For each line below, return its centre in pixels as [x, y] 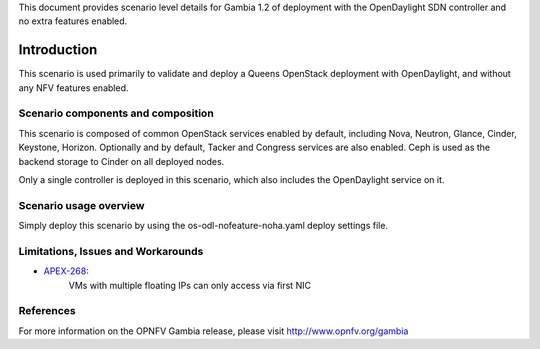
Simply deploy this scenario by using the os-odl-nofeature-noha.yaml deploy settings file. [203, 226]
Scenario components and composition [116, 113]
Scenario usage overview [81, 205]
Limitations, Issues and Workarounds [111, 251]
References [47, 311]
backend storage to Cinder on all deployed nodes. [121, 161]
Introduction [58, 50]
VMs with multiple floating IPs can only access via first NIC [190, 285]
